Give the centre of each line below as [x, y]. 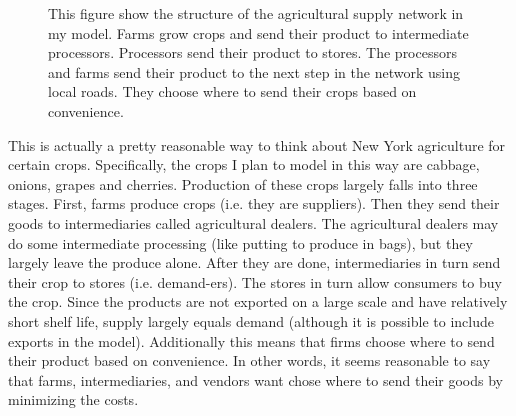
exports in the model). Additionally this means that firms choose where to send [251, 340]
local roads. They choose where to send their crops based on [232, 91]
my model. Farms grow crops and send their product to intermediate [258, 32]
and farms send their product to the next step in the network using [254, 71]
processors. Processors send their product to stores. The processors [252, 52]
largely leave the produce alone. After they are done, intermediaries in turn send [254, 262]
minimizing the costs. [73, 399]
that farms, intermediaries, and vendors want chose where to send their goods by [255, 379]
